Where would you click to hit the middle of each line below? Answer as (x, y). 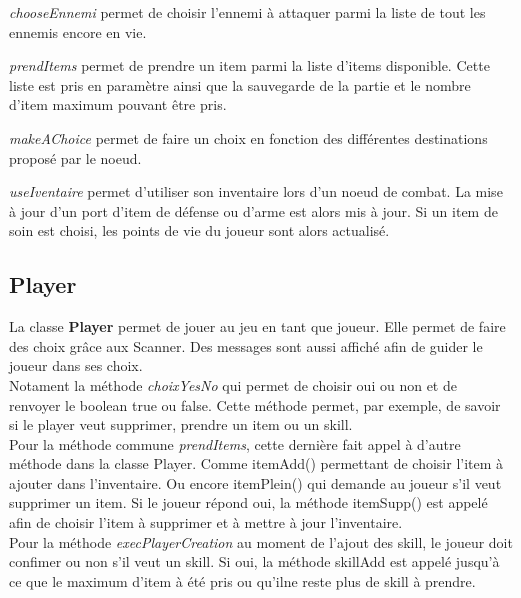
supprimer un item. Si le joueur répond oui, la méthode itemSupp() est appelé (248, 502)
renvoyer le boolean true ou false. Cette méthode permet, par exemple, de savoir (255, 404)
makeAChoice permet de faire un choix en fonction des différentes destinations (248, 137)
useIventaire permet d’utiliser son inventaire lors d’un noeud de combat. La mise (256, 191)
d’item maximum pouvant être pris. (118, 104)
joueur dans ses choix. (76, 365)
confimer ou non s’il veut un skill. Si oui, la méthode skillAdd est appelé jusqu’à (254, 561)
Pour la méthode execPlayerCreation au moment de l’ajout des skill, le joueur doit (261, 541)
